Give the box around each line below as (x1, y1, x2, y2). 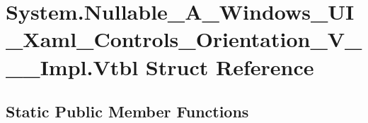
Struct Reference (145, 52, 314, 81)
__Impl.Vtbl (6, 52, 139, 81)
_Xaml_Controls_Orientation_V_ (6, 25, 362, 53)
